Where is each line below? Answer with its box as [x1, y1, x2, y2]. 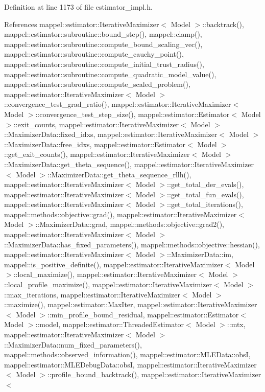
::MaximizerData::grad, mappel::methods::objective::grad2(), [35, 219, 224, 229]
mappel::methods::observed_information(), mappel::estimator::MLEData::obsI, [4, 349, 251, 360]
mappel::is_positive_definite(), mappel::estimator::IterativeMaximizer [4, 259, 223, 269]
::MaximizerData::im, [167, 249, 233, 260]
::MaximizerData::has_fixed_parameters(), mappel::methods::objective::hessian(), [4, 239, 260, 249]
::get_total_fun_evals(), [167, 189, 244, 199]
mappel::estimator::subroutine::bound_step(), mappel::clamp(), [4, 29, 202, 39]
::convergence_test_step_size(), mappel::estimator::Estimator [35, 108, 230, 119]
